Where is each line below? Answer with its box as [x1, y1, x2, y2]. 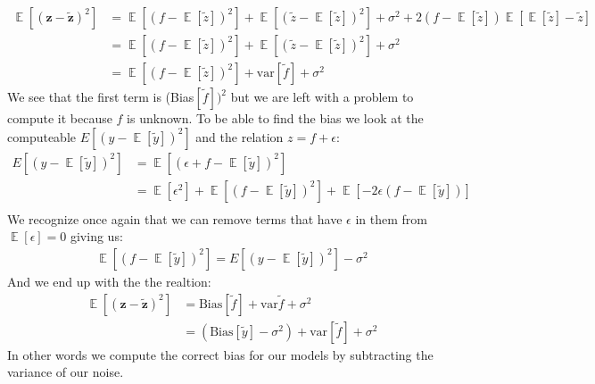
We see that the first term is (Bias [7, 88, 194, 106]
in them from [355, 209, 427, 228]
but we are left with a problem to [230, 88, 414, 106]
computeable [7, 127, 76, 146]
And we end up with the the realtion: [7, 272, 211, 290]
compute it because [7, 109, 112, 128]
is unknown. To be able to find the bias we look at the [127, 109, 424, 128]
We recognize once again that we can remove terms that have [7, 209, 343, 228]
